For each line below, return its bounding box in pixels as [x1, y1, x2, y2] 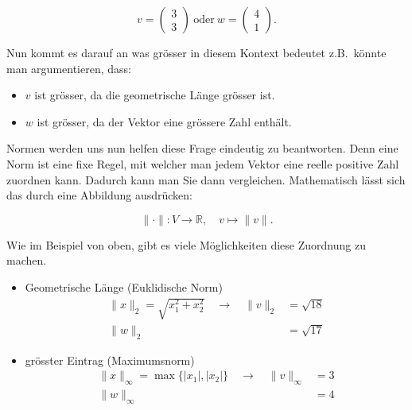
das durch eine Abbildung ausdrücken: [6, 187, 192, 203]
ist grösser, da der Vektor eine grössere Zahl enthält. [37, 113, 292, 130]
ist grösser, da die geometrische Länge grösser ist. [34, 87, 275, 103]
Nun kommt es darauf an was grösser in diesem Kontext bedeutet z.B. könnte [6, 44, 387, 60]
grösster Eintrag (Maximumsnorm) [25, 351, 195, 368]
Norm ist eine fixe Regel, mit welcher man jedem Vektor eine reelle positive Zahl [6, 155, 399, 172]
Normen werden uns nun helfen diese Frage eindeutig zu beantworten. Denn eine [6, 140, 398, 157]
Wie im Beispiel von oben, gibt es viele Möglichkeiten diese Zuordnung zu [6, 236, 366, 253]
